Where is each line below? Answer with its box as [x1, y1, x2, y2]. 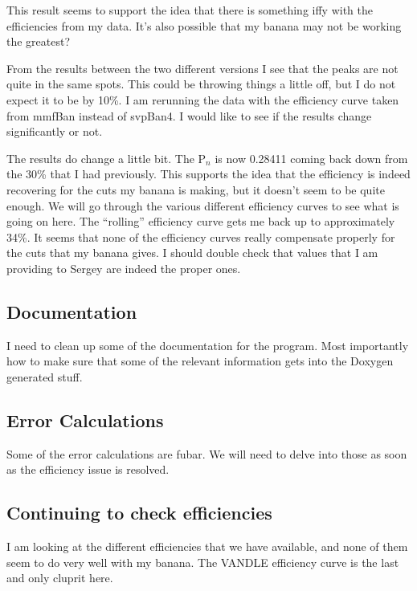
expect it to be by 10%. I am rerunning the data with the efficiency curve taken [6, 91, 399, 108]
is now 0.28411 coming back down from [215, 149, 408, 166]
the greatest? [6, 33, 71, 50]
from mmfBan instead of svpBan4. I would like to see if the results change [6, 107, 372, 124]
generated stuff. [6, 368, 83, 385]
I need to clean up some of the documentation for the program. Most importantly [6, 336, 409, 353]
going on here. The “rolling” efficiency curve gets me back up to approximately [6, 213, 395, 230]
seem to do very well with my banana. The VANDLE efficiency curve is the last [6, 553, 399, 570]
